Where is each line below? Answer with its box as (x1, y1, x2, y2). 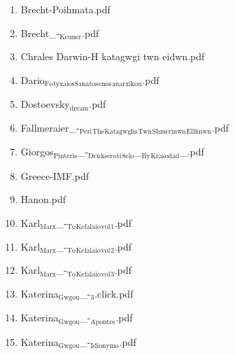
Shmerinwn (152, 128, 186, 136)
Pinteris (53, 152, 78, 160)
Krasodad (150, 152, 180, 160)
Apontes (90, 318, 115, 326)
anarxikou (112, 81, 142, 88)
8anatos (75, 81, 98, 88)
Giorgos (20, 144, 54, 159)
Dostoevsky (20, 97, 70, 111)
